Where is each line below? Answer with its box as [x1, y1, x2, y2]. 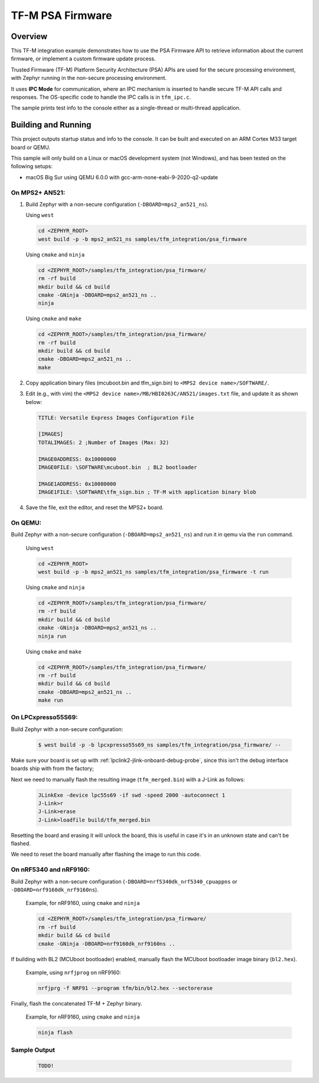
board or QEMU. [11, 144, 50, 151]
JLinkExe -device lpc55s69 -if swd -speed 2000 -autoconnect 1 [38, 791, 226, 798]
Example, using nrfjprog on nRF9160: [25, 969, 121, 976]
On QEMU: [11, 518, 41, 526]
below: [25, 398, 43, 405]
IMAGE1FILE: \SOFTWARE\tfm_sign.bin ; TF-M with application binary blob [38, 489, 256, 496]
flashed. [11, 840, 31, 847]
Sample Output [11, 1046, 56, 1054]
